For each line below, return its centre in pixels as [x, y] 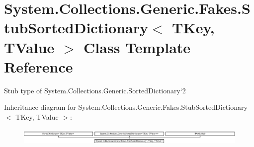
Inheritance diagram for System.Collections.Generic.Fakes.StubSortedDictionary [126, 107]
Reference [39, 66]
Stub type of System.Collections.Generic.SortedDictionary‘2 [95, 90]
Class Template [137, 47]
